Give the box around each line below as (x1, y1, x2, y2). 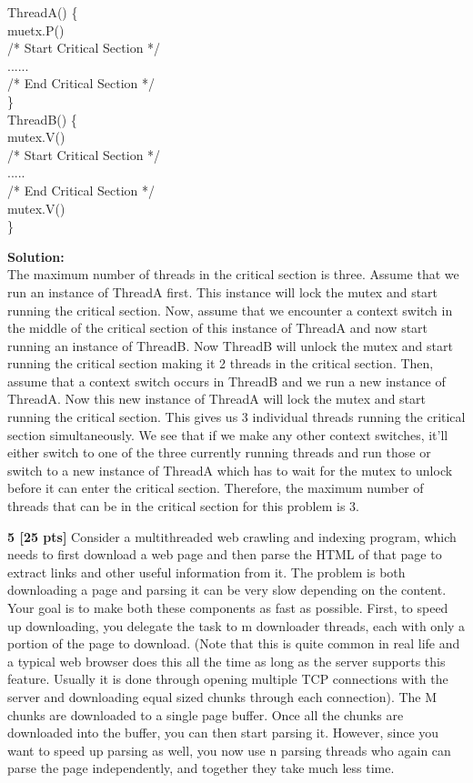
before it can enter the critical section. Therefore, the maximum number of (7, 478, 424, 497)
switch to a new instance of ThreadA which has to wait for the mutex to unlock (7, 460, 453, 479)
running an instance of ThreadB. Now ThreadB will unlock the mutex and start (7, 336, 453, 355)
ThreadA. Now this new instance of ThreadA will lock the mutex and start (7, 389, 426, 408)
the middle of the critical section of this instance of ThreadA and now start (7, 318, 428, 337)
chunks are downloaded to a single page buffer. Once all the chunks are (7, 705, 404, 724)
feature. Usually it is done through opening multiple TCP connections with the (7, 669, 448, 688)
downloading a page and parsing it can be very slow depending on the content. (7, 580, 447, 599)
